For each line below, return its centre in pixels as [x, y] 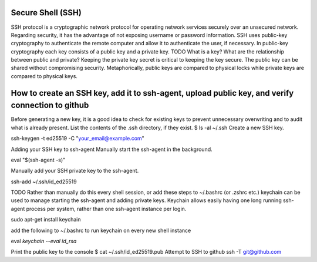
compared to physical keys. [44, 76]
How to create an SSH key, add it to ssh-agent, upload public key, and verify [152, 93]
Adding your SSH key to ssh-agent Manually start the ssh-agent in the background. [112, 149]
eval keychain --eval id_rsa [44, 241]
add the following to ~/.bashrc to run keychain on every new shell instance [101, 230]
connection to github [50, 105]
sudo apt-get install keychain [46, 220]
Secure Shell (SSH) [46, 13]
